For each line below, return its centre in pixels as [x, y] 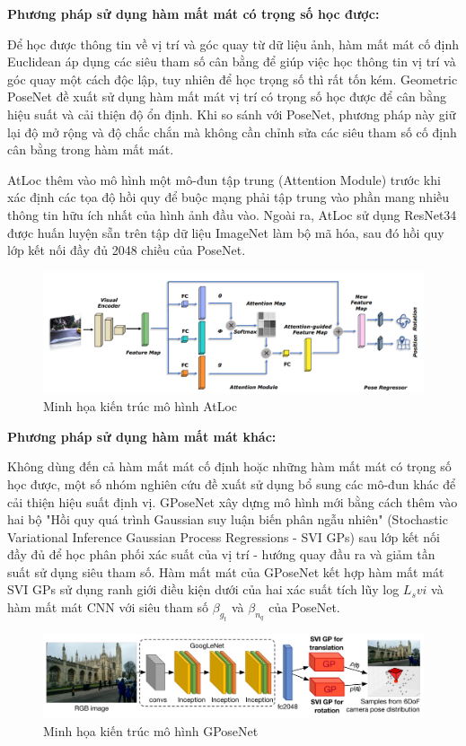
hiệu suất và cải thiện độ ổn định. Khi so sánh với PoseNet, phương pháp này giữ [232, 114]
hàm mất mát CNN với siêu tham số [108, 607]
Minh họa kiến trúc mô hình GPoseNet [151, 730]
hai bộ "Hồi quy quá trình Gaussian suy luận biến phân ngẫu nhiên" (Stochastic [228, 519]
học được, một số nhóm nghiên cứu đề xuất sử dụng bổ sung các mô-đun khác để [232, 483]
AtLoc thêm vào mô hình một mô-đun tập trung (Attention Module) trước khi [224, 179]
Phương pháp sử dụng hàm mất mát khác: [142, 436]
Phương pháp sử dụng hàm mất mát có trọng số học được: [193, 13]
